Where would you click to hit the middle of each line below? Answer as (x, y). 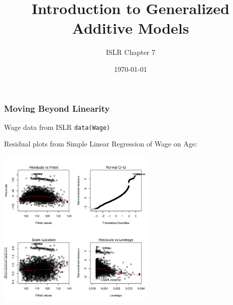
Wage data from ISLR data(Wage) (57, 127)
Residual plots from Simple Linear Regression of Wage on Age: (101, 144)
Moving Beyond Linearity (57, 108)
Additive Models (131, 28)
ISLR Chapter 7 (131, 52)
